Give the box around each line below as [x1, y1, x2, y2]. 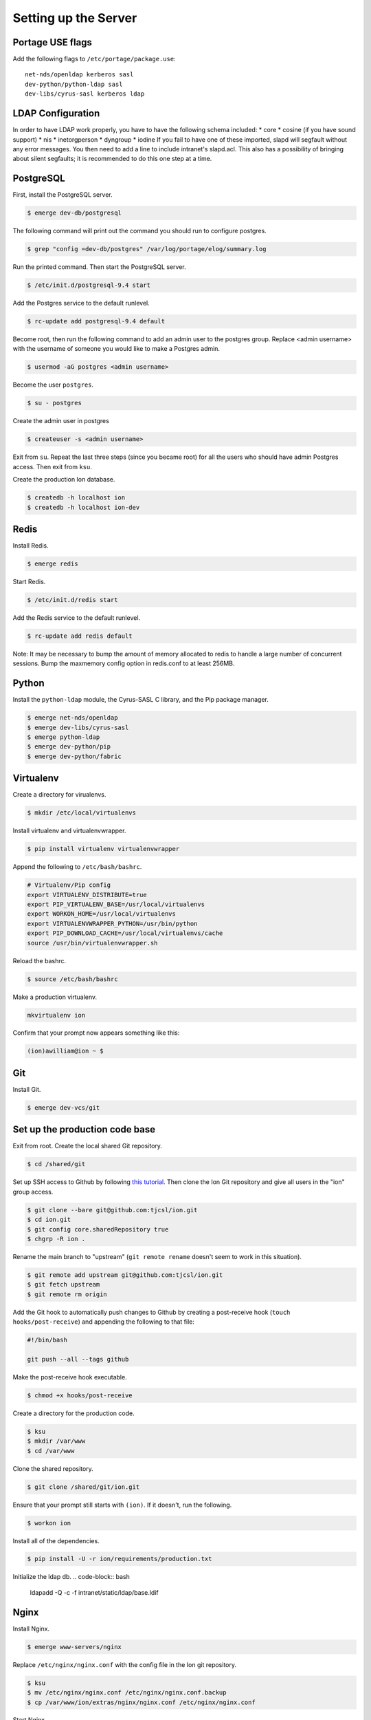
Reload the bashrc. [12, 956, 67, 965]
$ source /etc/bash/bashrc [27, 975, 118, 983]
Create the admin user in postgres [12, 417, 109, 425]
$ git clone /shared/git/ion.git [27, 1483, 140, 1491]
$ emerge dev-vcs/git [27, 1104, 100, 1111]
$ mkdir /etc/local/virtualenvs [27, 809, 137, 817]
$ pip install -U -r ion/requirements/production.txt [27, 1555, 212, 1563]
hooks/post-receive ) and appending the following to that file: [12, 1318, 195, 1326]
